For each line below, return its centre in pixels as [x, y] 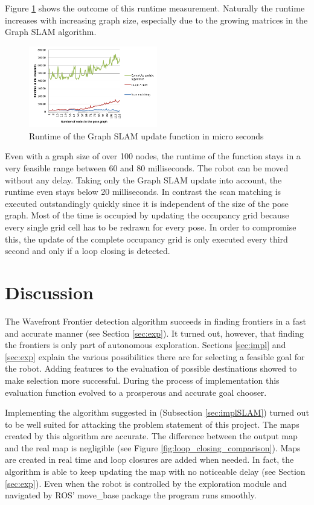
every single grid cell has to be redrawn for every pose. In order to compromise [151, 227]
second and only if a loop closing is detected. [88, 251]
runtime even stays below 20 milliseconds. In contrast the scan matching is [143, 192]
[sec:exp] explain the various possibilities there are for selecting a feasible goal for [155, 356]
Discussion [49, 292]
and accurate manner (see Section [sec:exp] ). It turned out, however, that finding [155, 333]
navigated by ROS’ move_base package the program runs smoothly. [131, 495]
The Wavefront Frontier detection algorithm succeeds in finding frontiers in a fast [155, 321]
